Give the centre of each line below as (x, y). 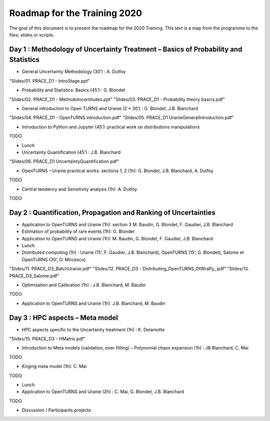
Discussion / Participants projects (56, 410)
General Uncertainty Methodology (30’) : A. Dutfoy (74, 72)
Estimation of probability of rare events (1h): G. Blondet (78, 232)
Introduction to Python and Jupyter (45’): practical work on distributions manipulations (111, 127)
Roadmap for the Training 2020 (76, 13)
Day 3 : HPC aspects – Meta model (64, 318)
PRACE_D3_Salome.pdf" (34, 276)
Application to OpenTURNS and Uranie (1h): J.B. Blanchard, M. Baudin (93, 303)
